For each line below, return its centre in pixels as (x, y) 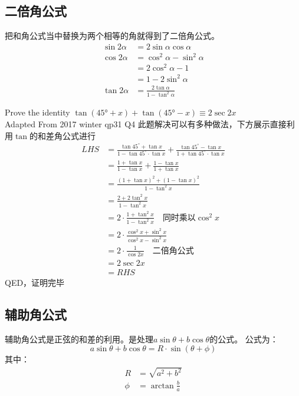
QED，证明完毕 (35, 282)
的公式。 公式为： (244, 339)
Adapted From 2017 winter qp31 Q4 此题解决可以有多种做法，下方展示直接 (146, 124)
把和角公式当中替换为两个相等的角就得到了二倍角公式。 (112, 36)
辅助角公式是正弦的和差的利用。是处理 (79, 339)
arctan (162, 386)
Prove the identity (37, 112)
